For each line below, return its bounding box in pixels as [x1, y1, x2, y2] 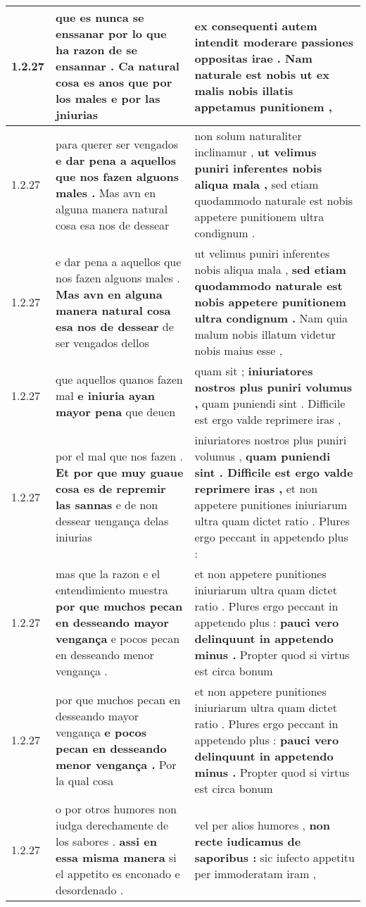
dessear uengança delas [56, 513, 169, 529]
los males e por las [56, 90, 160, 106]
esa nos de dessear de [56, 318, 174, 334]
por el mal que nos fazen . [56, 448, 184, 464]
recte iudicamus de [194, 833, 301, 849]
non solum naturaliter [194, 127, 302, 144]
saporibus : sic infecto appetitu [194, 849, 355, 865]
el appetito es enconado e [56, 865, 180, 882]
